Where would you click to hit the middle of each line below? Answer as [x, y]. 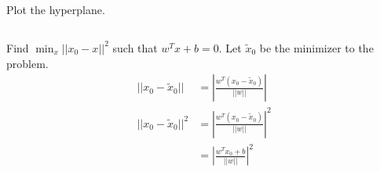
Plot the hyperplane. [56, 9]
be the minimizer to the [316, 47]
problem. [27, 63]
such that [135, 47]
